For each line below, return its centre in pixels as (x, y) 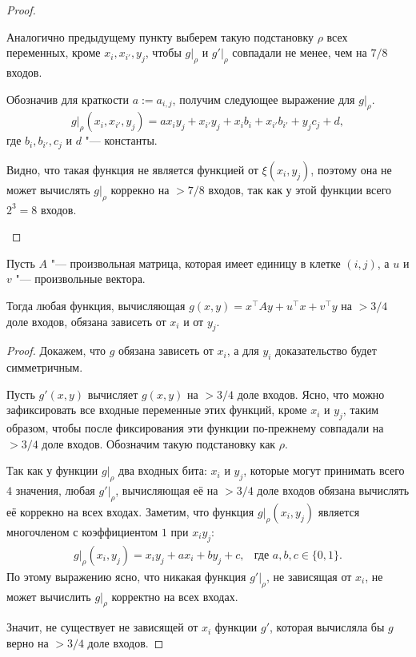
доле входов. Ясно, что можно (311, 394)
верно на (28, 642)
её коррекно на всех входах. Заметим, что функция (130, 511)
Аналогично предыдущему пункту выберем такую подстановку (160, 36)
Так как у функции (52, 470)
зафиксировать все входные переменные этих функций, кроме (157, 410)
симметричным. (45, 367)
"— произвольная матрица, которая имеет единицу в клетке (196, 263)
